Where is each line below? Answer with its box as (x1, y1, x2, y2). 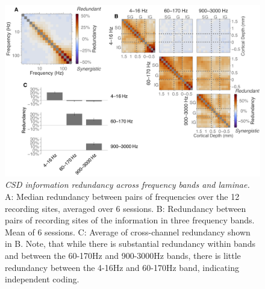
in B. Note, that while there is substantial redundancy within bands (5, 237, 255, 250)
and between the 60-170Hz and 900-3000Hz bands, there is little (5, 249, 241, 262)
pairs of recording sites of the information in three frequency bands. (5, 214, 255, 226)
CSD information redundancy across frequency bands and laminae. (5, 178, 250, 191)
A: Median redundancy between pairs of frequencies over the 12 (5, 190, 240, 203)
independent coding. (5, 273, 79, 285)
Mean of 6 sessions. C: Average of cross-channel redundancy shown (5, 225, 251, 238)
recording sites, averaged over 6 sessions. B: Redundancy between (5, 202, 246, 214)
